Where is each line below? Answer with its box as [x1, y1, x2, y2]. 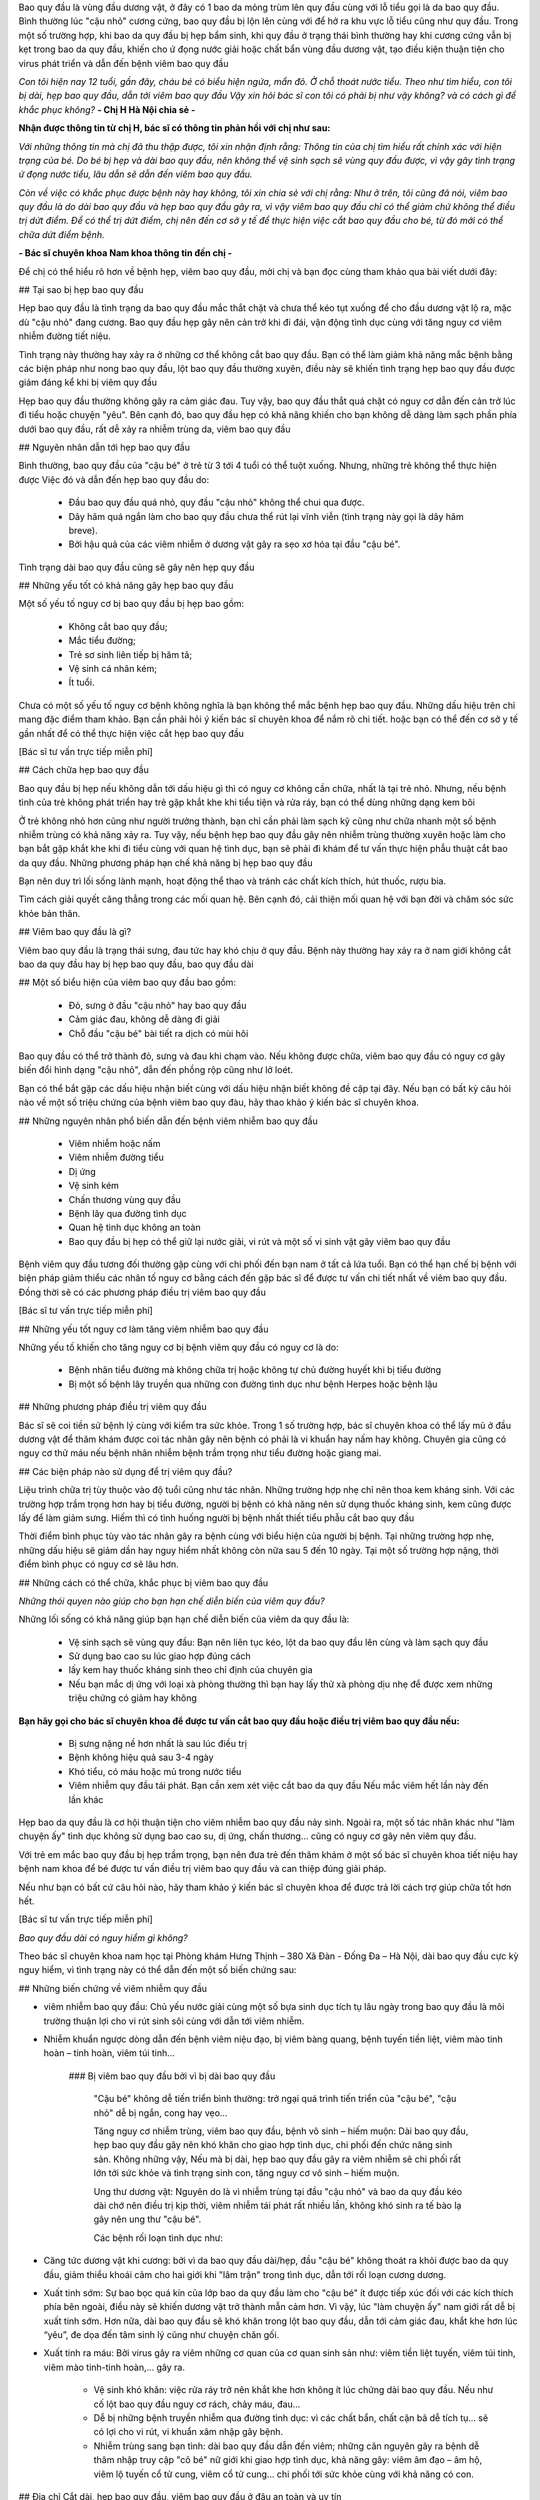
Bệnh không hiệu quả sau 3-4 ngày [68, 1751, 214, 1764]
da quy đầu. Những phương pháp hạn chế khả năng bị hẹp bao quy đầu [18, 856, 313, 869]
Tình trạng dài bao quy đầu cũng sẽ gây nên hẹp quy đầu [18, 561, 255, 573]
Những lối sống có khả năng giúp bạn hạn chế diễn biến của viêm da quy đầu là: [18, 1613, 350, 1625]
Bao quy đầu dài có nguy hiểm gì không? [18, 1931, 189, 1944]
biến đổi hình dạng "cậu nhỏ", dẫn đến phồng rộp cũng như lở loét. [18, 1064, 294, 1076]
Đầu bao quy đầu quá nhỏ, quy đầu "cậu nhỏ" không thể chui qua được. [68, 496, 365, 509]
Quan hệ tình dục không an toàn [68, 1221, 202, 1234]
